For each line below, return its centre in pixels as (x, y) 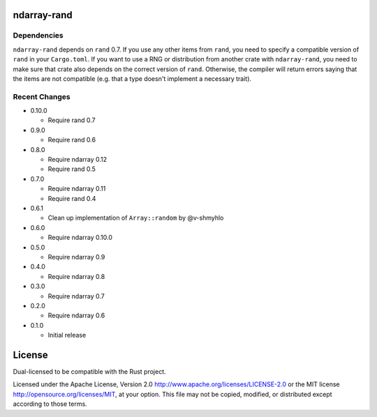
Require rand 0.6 (72, 140)
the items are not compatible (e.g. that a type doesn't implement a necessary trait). (132, 78)
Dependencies (38, 36)
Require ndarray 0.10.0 (80, 238)
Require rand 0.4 (72, 198)
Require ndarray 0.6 (76, 316)
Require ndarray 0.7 (76, 296)
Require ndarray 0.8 (76, 276)
